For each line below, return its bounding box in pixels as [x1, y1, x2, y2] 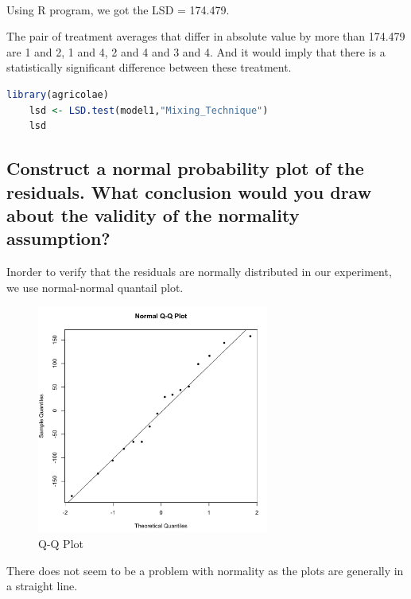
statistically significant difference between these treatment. [6, 59, 292, 76]
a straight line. [6, 578, 78, 594]
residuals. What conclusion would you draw [6, 179, 372, 204]
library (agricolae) [6, 88, 109, 100]
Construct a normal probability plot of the [6, 156, 364, 181]
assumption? [6, 226, 111, 251]
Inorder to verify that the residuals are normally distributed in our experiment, [6, 263, 392, 280]
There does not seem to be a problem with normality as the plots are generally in [6, 562, 404, 578]
